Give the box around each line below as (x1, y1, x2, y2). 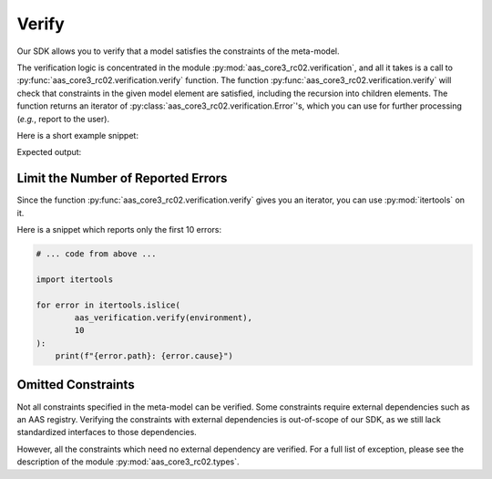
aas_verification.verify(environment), (74, 312, 252, 323)
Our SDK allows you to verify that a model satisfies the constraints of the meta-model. (16, 46, 340, 57)
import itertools (36, 274, 114, 285)
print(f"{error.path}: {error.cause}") (55, 351, 234, 361)
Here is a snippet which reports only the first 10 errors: (16, 224, 222, 234)
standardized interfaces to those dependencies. (16, 427, 198, 438)
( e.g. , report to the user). (16, 113, 109, 124)
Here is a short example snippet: (16, 130, 138, 141)
